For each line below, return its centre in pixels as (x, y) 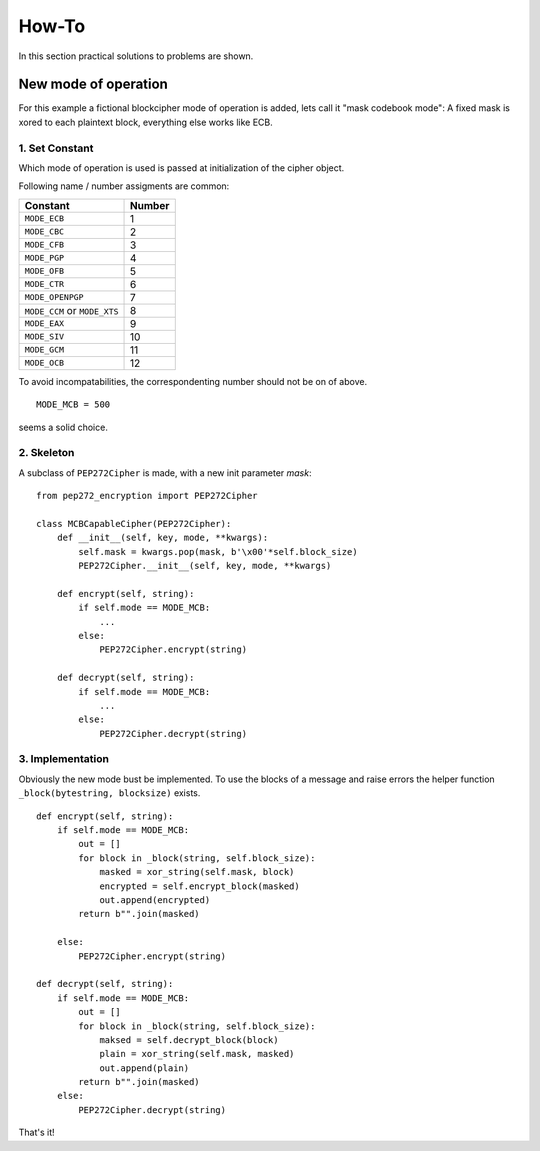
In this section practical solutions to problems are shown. (136, 56)
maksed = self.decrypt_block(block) (189, 1039)
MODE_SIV (44, 336)
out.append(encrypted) (155, 899)
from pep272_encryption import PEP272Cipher (147, 496)
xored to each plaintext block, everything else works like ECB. (146, 122)
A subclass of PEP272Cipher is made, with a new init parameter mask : (165, 472)
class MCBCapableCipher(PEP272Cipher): (134, 523)
